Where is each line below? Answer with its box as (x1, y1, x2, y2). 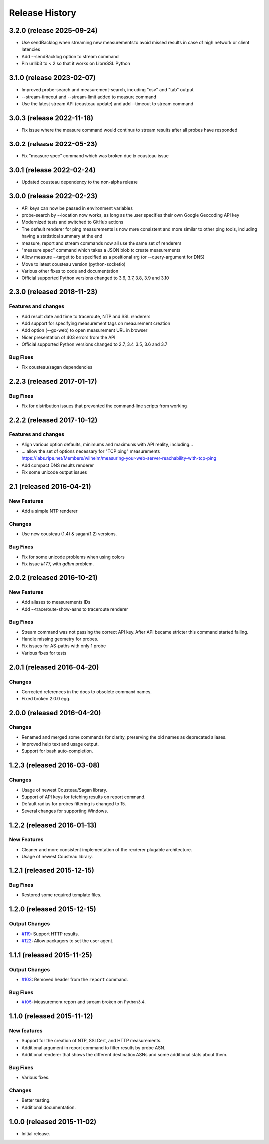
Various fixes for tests (21, 650, 67, 656)
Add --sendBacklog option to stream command (21, 53, 119, 59)
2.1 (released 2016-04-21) (9, 482, 92, 491)
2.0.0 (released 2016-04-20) (9, 709, 101, 717)
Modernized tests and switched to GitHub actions (21, 219, 124, 225)
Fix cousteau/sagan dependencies (21, 364, 93, 370)
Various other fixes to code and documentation (21, 268, 119, 274)
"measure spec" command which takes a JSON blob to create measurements (21, 247, 181, 253)
